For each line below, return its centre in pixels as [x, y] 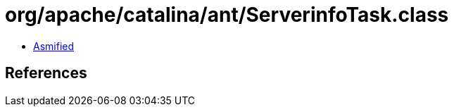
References [46, 73]
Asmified [54, 46]
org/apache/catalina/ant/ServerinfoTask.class [227, 15]
